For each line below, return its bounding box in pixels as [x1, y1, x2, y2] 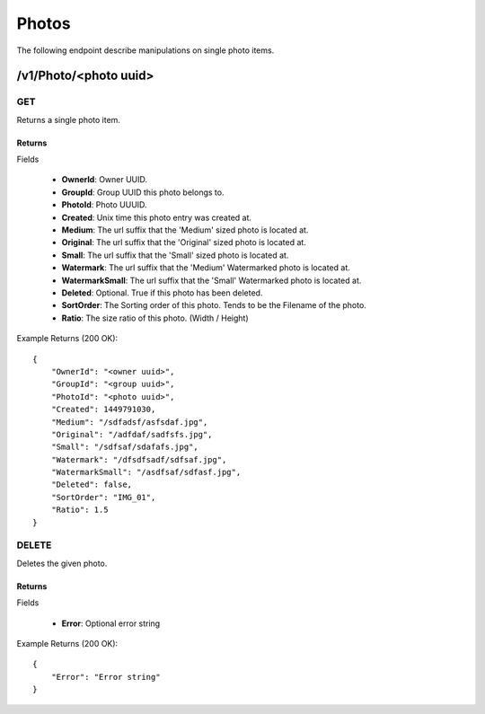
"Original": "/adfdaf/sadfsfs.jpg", [50, 429, 213, 439]
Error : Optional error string [61, 618, 161, 629]
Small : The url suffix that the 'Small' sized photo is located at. [61, 250, 289, 260]
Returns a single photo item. [16, 114, 121, 125]
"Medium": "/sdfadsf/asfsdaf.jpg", [50, 417, 208, 427]
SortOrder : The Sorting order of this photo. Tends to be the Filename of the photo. [61, 300, 367, 311]
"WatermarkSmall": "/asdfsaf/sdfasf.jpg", [50, 467, 242, 478]
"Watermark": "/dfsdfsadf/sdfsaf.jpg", [50, 454, 227, 464]
